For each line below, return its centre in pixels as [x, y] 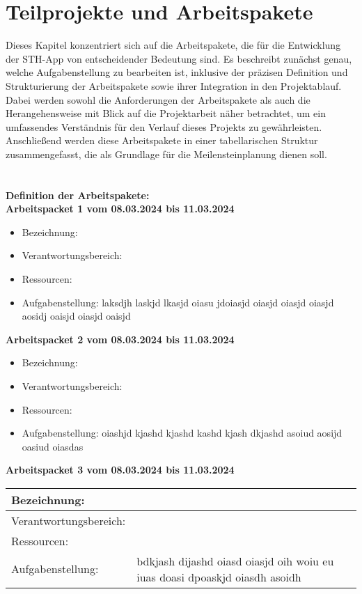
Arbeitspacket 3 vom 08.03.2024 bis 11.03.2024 [120, 470]
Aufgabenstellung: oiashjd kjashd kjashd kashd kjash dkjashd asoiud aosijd [182, 433]
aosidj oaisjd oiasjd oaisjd [76, 316]
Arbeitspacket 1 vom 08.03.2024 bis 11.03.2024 [120, 209]
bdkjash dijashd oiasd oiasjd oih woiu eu [235, 561]
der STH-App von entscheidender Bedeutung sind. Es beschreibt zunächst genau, [179, 58]
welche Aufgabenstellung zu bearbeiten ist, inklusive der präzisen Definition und [177, 72]
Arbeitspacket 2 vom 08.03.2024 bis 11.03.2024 [120, 339]
